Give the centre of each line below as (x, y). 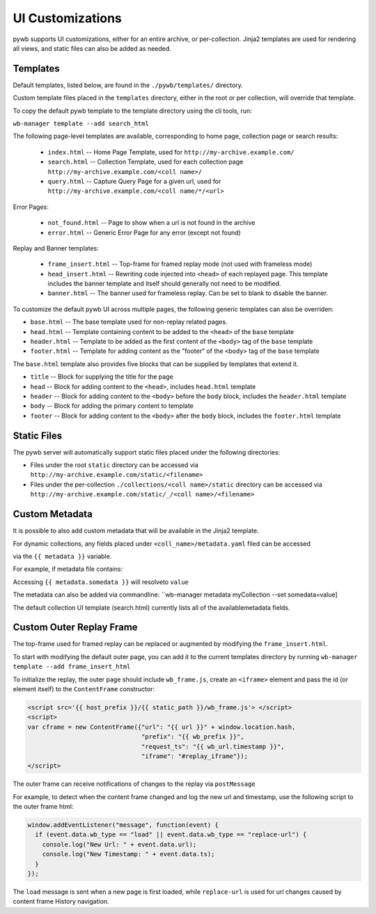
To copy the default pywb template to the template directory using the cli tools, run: (132, 111)
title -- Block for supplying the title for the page (102, 377)
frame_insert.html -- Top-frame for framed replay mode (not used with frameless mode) (180, 264)
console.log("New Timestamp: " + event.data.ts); (128, 854)
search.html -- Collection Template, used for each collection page (146, 162)
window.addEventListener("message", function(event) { (123, 825)
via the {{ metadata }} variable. (62, 556)
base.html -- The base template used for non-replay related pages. (129, 322)
